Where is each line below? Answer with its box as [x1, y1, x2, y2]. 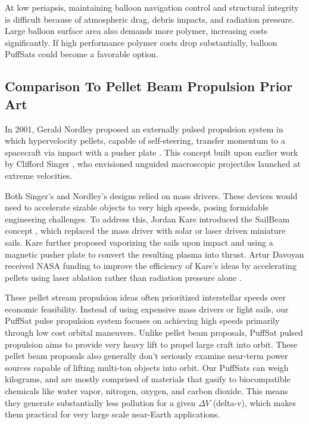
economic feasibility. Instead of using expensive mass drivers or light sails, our [5, 302, 289, 315]
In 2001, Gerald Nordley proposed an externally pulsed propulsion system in [5, 122, 283, 135]
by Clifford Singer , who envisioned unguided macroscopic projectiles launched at [5, 157, 301, 170]
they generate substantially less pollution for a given [5, 396, 196, 408]
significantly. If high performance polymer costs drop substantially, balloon [5, 36, 277, 48]
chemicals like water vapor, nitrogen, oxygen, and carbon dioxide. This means [5, 385, 288, 397]
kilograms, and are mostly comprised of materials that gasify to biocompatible [5, 373, 291, 385]
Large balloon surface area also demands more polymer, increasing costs [5, 24, 268, 37]
